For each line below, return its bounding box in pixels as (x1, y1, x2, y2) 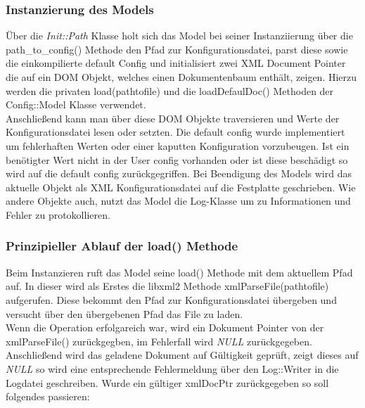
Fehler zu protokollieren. (6, 207, 110, 222)
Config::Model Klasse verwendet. (6, 97, 146, 112)
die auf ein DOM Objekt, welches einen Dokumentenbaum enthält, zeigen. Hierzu (6, 70, 357, 84)
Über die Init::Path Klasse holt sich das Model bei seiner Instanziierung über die (6, 28, 353, 43)
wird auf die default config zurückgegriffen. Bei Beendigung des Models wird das (6, 166, 352, 181)
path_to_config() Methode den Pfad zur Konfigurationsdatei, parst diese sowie (6, 42, 348, 56)
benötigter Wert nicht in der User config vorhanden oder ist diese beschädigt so (6, 152, 348, 167)
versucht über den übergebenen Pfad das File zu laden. (6, 306, 243, 321)
